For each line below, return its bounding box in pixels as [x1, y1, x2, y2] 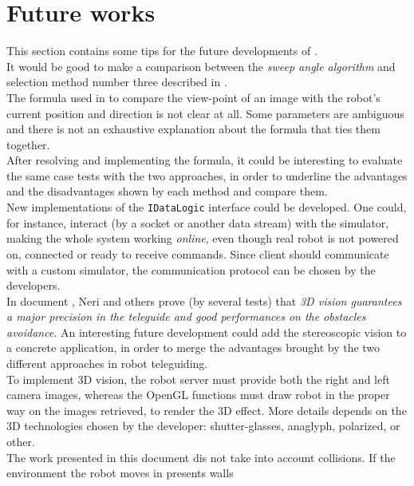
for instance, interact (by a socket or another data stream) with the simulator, [6, 214, 389, 231]
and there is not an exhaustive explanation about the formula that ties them [6, 121, 380, 137]
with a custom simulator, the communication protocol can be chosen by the [6, 261, 376, 278]
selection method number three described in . [6, 73, 227, 90]
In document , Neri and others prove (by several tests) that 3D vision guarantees [6, 292, 402, 309]
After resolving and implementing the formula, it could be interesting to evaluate [6, 152, 403, 168]
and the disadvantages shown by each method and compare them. [6, 183, 328, 200]
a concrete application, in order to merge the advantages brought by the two [6, 339, 380, 356]
